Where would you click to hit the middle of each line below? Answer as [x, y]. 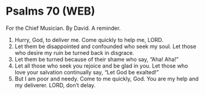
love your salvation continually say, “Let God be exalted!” [87, 72]
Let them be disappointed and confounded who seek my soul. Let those [106, 46]
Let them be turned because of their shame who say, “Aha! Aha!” [97, 59]
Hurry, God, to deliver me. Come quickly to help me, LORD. [89, 40]
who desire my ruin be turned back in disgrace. [74, 52]
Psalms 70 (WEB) [51, 11]
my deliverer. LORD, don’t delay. [55, 85]
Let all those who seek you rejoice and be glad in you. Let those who [101, 66]
